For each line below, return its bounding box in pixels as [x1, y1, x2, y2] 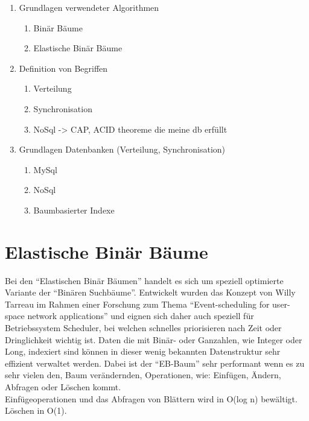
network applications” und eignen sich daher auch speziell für [27, 309, 254, 322]
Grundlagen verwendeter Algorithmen [19, 1, 159, 13]
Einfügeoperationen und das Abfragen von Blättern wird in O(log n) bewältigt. [5, 392, 298, 405]
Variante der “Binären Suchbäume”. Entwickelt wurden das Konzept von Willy [5, 286, 296, 299]
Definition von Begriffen [19, 62, 108, 74]
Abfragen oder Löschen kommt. [5, 381, 121, 393]
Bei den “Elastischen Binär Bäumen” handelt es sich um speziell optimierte [5, 274, 284, 286]
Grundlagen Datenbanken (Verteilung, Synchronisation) [19, 143, 226, 156]
